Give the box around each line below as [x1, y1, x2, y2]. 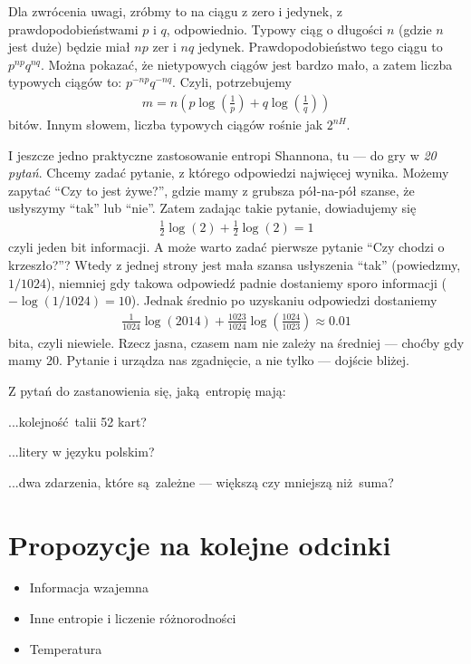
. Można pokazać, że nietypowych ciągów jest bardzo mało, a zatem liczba [40, 54, 453, 73]
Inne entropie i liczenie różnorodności [29, 609, 236, 628]
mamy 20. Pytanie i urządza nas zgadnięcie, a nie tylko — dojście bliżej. [8, 351, 409, 370]
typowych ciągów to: [8, 72, 122, 91]
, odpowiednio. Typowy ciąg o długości [166, 19, 383, 38]
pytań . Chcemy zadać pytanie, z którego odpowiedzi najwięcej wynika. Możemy [8, 163, 449, 182]
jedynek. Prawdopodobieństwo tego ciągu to [197, 37, 443, 56]
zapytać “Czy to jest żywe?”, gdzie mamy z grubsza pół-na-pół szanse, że [8, 180, 415, 199]
